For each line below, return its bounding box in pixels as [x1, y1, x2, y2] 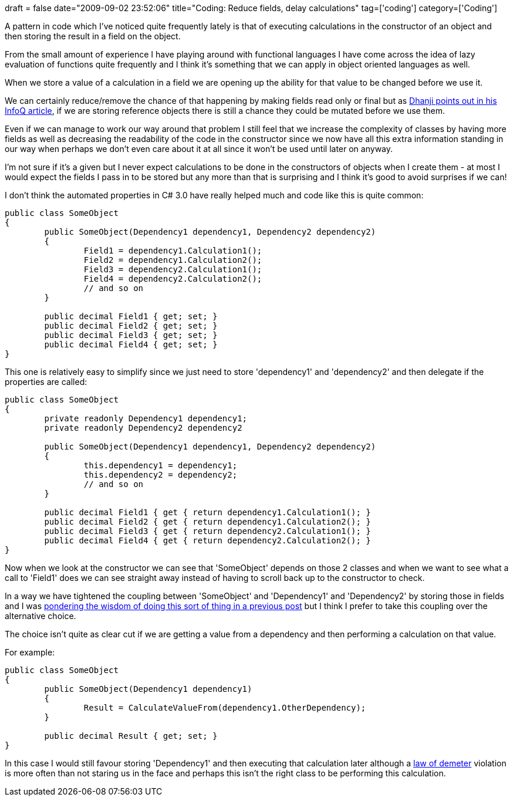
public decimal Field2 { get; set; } [44, 321, 218, 330]
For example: [5, 647, 55, 657]
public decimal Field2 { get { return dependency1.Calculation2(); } [44, 517, 371, 526]
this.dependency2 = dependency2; [83, 470, 238, 479]
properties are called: [5, 377, 87, 387]
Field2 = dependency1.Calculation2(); [83, 255, 262, 265]
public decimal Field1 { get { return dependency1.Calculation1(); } [44, 508, 371, 517]
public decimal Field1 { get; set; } [44, 312, 218, 321]
